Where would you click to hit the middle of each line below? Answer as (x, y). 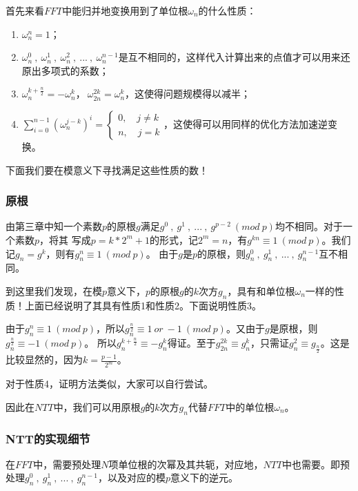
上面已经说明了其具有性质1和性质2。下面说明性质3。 (143, 305)
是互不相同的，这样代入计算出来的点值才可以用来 (229, 57)
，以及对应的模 (132, 478)
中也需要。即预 (316, 464)
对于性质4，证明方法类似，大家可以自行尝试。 (109, 384)
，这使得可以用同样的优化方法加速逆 (246, 123)
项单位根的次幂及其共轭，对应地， (186, 464)
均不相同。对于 (309, 226)
